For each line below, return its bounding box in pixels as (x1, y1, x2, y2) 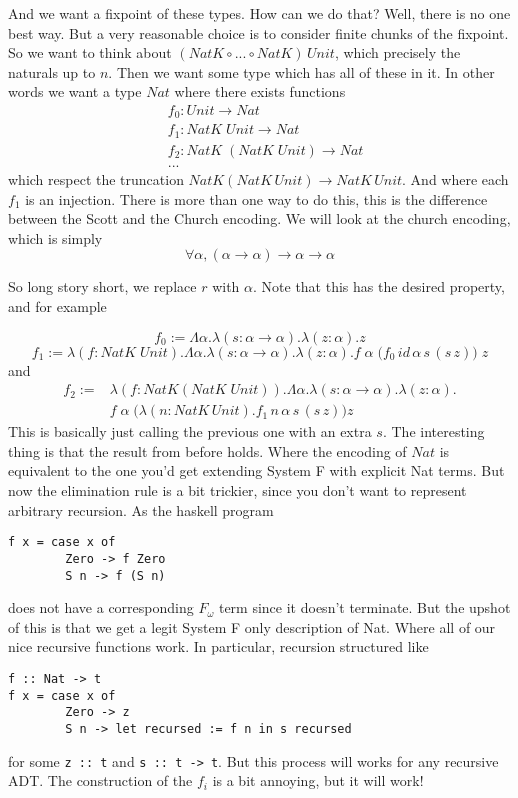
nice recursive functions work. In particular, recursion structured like (8, 636, 429, 657)
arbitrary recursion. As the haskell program (8, 499, 274, 520)
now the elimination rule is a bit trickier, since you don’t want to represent (8, 480, 467, 500)
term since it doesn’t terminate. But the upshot (218, 597, 511, 618)
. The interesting (382, 421, 485, 442)
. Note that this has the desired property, (253, 276, 505, 297)
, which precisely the (334, 42, 461, 63)
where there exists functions (174, 81, 346, 102)
